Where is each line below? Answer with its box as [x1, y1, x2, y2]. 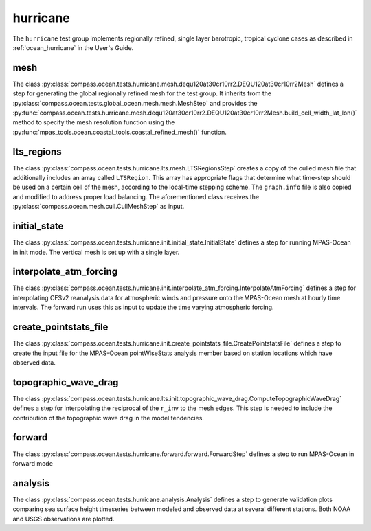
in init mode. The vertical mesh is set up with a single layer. [12, 248, 180, 256]
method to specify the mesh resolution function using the [12, 118, 175, 126]
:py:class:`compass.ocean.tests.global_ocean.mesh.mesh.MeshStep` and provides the [12, 99, 258, 107]
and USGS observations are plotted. [12, 515, 115, 523]
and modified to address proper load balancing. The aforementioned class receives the [12, 192, 260, 201]
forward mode [12, 459, 53, 467]
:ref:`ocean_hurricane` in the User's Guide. [12, 43, 134, 52]
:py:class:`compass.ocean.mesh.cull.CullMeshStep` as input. [12, 203, 185, 211]
